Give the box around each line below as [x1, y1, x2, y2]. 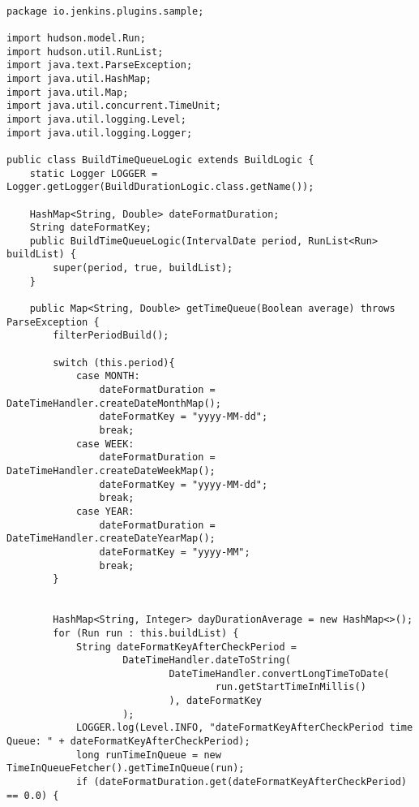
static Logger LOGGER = [29, 167, 158, 179]
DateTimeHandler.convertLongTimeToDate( [169, 667, 390, 680]
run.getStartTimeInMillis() [215, 681, 366, 693]
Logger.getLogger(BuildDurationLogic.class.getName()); [6, 181, 314, 193]
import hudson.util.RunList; [6, 45, 164, 58]
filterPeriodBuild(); [53, 330, 169, 342]
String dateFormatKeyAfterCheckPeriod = [75, 641, 297, 653]
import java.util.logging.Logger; [6, 127, 193, 139]
